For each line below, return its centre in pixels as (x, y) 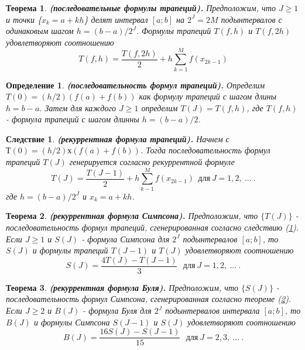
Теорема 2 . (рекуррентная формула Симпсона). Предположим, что (132, 216)
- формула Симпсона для (126, 239)
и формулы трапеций (70, 250)
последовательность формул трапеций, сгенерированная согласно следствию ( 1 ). (152, 227)
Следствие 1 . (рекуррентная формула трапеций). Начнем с (118, 138)
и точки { (24, 19)
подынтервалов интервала (212, 310)
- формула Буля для (117, 310)
